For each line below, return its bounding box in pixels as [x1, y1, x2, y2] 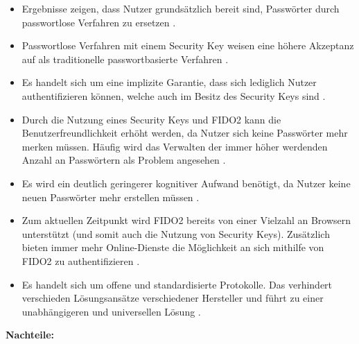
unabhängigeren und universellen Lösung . [21, 304, 201, 318]
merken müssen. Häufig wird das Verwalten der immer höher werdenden [21, 139, 328, 153]
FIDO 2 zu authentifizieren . [21, 253, 140, 268]
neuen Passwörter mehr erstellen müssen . [21, 189, 200, 204]
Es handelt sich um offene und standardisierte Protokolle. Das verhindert [21, 277, 333, 291]
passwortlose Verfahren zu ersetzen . [21, 15, 176, 29]
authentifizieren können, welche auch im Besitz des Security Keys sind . [21, 88, 326, 103]
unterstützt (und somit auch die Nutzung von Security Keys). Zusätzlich [21, 226, 330, 241]
